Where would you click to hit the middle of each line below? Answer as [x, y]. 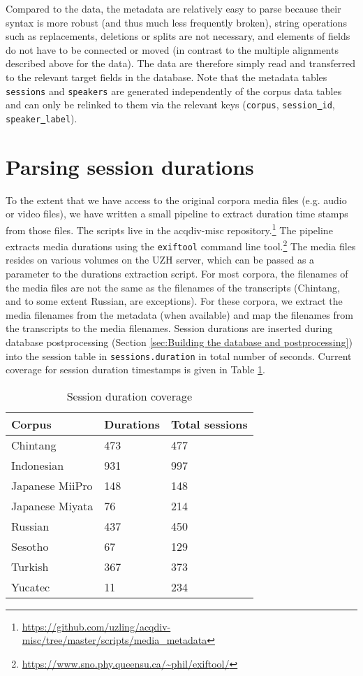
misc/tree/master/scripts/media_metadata [114, 640]
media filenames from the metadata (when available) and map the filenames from [179, 314]
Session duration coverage [129, 396]
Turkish [30, 566]
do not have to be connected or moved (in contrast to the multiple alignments [172, 49]
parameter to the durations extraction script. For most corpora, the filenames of [177, 273]
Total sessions [209, 424]
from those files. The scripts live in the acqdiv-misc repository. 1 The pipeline [169, 229]
